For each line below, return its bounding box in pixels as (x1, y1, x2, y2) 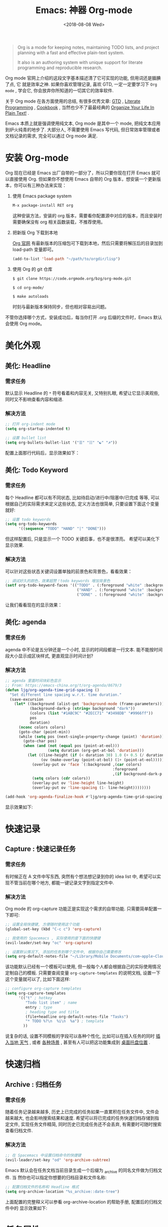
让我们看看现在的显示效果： (5, 602, 62, 608)
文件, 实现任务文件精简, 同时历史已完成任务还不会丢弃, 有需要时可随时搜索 (9, 1121, 161, 1127)
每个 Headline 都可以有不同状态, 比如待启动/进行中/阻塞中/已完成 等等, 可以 (5, 494, 160, 501)
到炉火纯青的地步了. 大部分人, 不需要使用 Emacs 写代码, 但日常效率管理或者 (5, 126, 160, 133)
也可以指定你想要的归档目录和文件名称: (26, 1174, 106, 1180)
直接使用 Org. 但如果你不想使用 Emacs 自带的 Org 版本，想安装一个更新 (9, 176, 157, 182)
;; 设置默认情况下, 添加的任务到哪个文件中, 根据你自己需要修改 (5, 949, 121, 954)
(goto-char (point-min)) (18, 729, 70, 734)
